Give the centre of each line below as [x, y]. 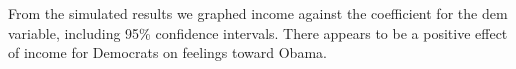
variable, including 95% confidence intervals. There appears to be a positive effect [258, 32]
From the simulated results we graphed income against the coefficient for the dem [258, 13]
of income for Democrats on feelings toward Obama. [167, 52]
